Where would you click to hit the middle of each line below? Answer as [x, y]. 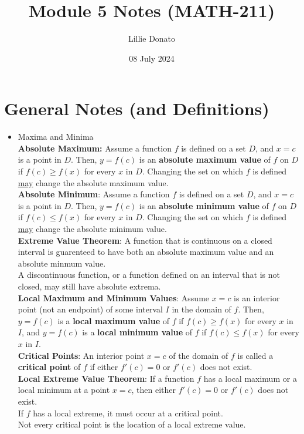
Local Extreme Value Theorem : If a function [106, 378]
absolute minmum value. [62, 263]
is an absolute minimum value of [204, 205]
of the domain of [199, 355]
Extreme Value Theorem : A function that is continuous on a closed [145, 240]
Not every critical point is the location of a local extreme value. [132, 424]
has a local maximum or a [250, 378]
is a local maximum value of [113, 320]
